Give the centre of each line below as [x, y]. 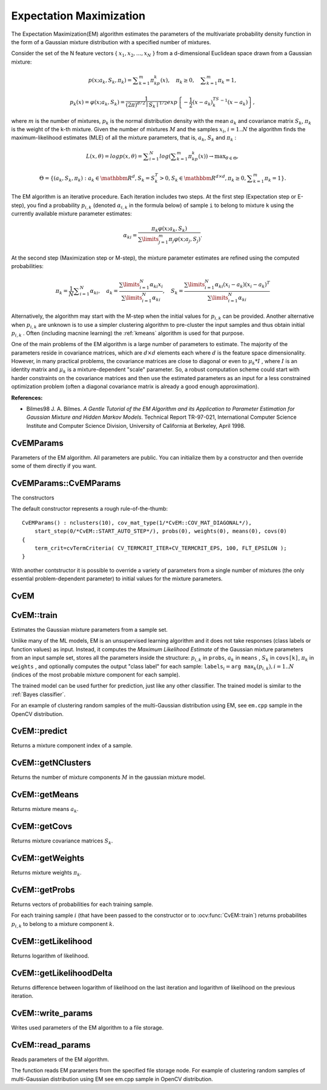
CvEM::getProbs [43, 890]
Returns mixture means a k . [45, 810]
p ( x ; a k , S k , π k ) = [110, 80]
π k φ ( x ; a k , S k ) [170, 229]
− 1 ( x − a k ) [234, 102]
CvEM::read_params [51, 1045]
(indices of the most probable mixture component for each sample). [96, 675]
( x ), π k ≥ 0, [177, 80]
